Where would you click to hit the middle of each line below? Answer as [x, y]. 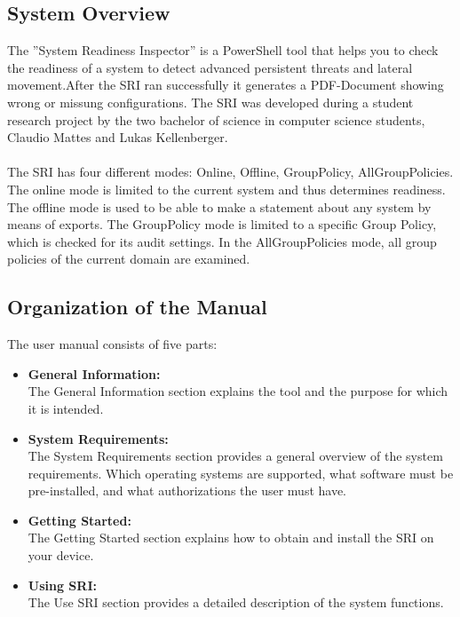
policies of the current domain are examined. [129, 259]
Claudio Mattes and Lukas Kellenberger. [118, 137]
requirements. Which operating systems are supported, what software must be [241, 473]
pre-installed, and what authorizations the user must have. [187, 490]
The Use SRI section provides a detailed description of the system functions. [236, 602]
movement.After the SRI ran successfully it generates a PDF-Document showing [226, 85]
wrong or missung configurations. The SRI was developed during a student [210, 102]
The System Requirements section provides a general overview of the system [235, 456]
